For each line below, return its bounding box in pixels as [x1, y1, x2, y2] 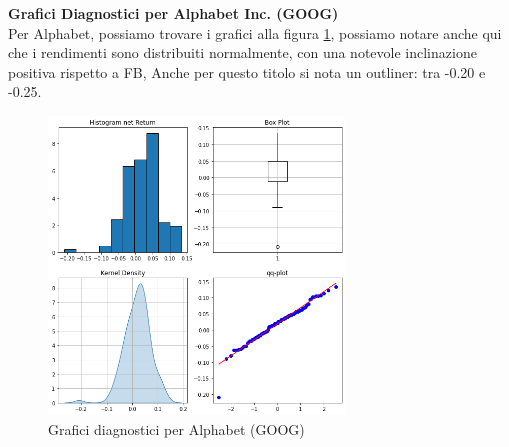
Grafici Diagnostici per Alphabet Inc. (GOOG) [8, 3, 339, 23]
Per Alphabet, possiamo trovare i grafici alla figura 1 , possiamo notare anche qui [8, 22, 502, 43]
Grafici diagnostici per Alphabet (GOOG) [48, 418, 305, 439]
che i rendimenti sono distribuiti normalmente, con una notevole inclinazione [8, 42, 477, 63]
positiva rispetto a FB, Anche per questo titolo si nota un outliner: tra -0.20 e [8, 61, 486, 82]
